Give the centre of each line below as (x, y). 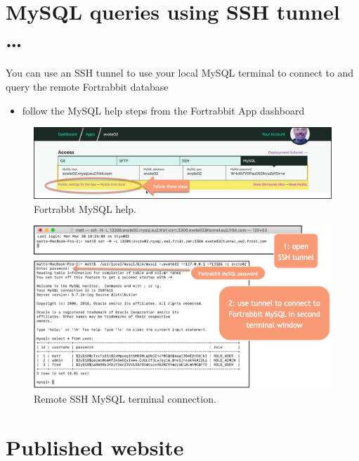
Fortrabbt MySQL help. (85, 208)
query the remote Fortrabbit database (87, 86)
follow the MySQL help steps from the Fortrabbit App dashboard (163, 110)
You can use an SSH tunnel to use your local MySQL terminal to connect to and (180, 73)
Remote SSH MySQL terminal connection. (125, 398)
